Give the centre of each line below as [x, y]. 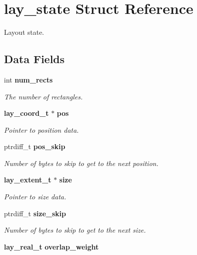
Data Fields [34, 59]
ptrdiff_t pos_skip [35, 146]
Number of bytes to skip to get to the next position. [81, 163]
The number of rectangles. [43, 96]
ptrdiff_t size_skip [35, 213]
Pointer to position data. [41, 129]
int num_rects [29, 79]
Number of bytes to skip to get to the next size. [75, 230]
